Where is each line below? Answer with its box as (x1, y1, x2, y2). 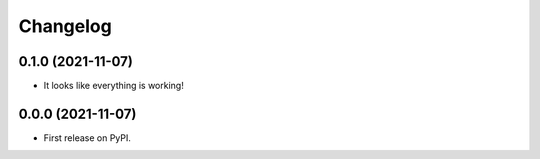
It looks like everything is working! (43, 80, 184, 92)
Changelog (18, 15, 112, 37)
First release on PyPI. (43, 131, 132, 144)
